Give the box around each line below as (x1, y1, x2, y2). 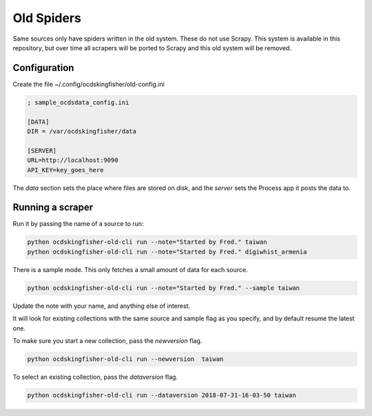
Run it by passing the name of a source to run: (12, 220, 144, 228)
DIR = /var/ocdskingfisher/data (27, 127, 137, 135)
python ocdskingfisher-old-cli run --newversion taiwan (27, 355, 224, 363)
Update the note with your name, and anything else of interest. (12, 302, 191, 310)
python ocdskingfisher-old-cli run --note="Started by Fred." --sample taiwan (27, 284, 300, 292)
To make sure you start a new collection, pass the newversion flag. (12, 336, 203, 344)
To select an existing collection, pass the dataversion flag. (12, 373, 178, 381)
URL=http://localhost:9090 (27, 156, 118, 165)
